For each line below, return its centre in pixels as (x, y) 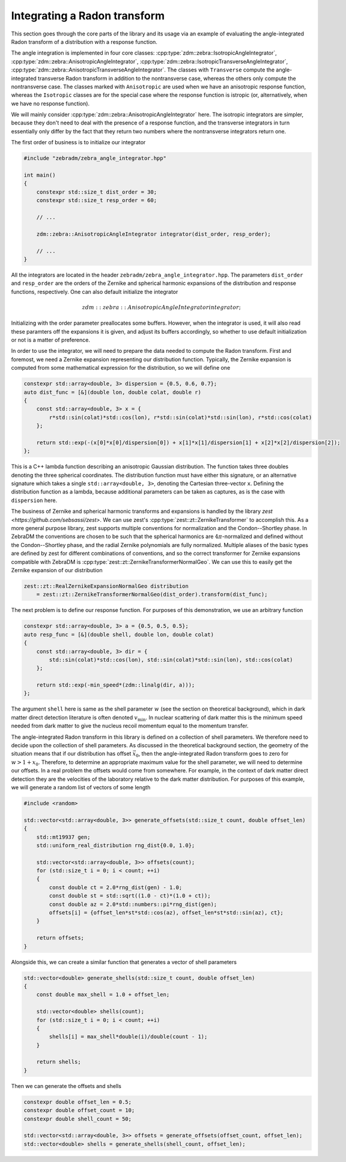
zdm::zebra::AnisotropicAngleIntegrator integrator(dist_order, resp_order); (154, 234)
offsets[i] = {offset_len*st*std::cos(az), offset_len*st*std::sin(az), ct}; (166, 913)
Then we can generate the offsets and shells (66, 1086)
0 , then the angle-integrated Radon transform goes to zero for (212, 754)
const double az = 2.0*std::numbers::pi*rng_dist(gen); (133, 904)
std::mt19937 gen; (63, 837)
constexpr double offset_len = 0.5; (78, 1102)
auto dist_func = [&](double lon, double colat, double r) (112, 392)
